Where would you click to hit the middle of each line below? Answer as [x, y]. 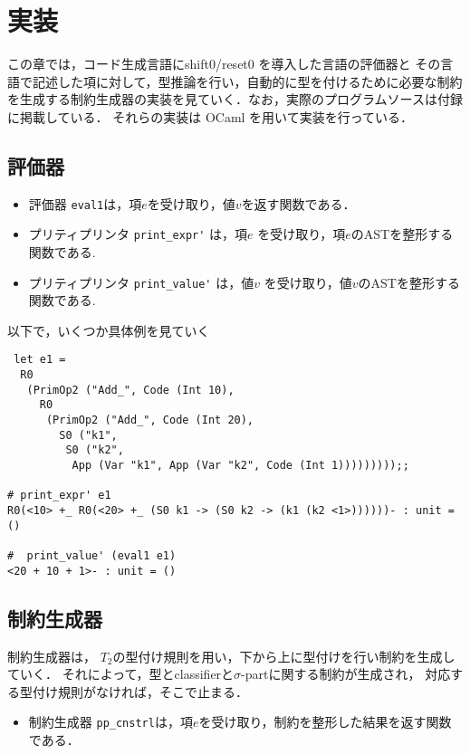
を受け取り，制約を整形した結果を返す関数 [325, 722]
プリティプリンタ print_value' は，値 [141, 282]
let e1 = [40, 360]
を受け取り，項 [302, 234]
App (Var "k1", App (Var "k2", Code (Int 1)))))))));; [240, 466]
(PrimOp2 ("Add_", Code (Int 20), [150, 420]
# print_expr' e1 [59, 496]
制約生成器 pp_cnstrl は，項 [110, 722]
